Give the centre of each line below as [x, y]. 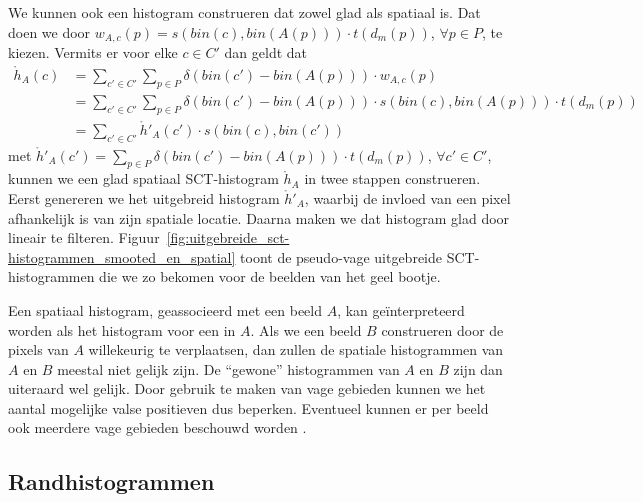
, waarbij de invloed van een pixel [407, 197]
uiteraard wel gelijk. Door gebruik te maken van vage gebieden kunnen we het [247, 388]
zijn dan [478, 368]
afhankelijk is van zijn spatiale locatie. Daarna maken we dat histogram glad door [259, 217]
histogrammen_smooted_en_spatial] [122, 256]
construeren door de [442, 329]
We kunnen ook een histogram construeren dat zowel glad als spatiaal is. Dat [244, 12]
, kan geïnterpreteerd [401, 309]
